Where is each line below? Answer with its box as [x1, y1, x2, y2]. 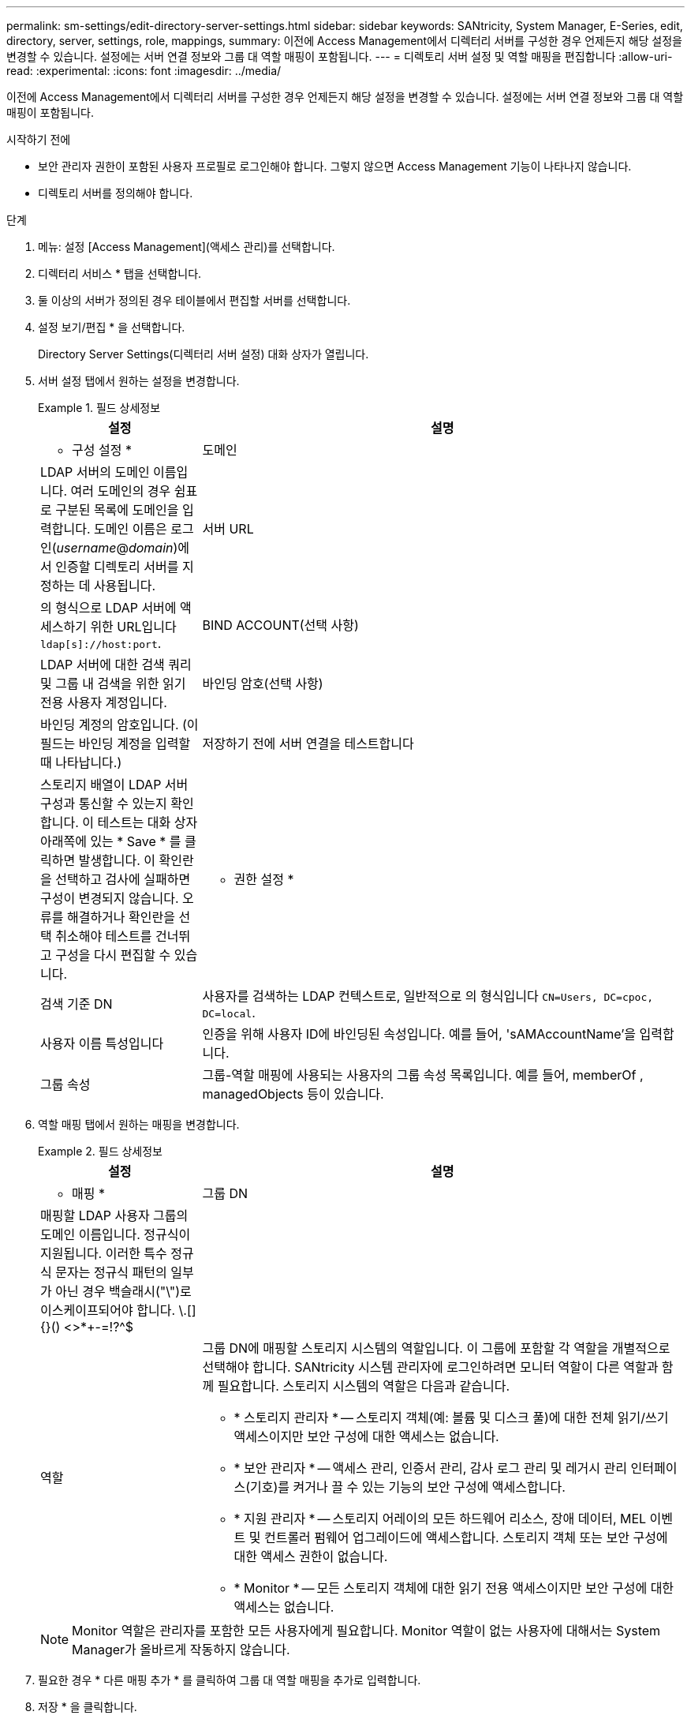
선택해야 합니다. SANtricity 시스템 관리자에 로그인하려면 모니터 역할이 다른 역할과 [202, 1359, 659, 1375]
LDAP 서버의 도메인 [40, 464, 150, 480]
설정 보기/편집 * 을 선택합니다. [38, 320, 185, 334]
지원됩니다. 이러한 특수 [40, 1245, 167, 1261]
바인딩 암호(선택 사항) [202, 676, 323, 691]
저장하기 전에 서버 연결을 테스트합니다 [202, 736, 414, 751]
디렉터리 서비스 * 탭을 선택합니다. [38, 267, 202, 280]
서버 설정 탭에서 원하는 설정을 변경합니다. [38, 374, 240, 388]
